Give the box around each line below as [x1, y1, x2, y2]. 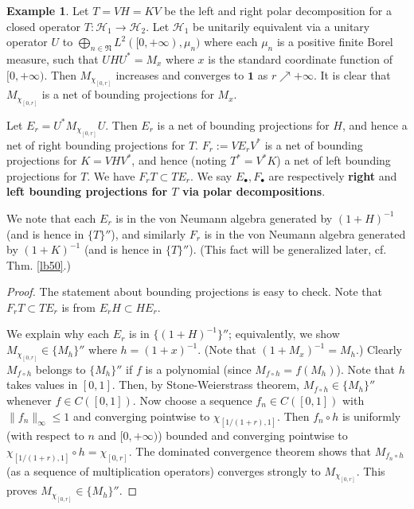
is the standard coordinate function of [208, 50, 393, 67]
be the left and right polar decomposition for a [164, 2, 392, 18]
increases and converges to [115, 66, 244, 83]
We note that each [6, 209, 96, 226]
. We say [190, 167, 232, 184]
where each [204, 33, 258, 50]
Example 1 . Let [6, 2, 89, 18]
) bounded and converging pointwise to [158, 427, 348, 444]
